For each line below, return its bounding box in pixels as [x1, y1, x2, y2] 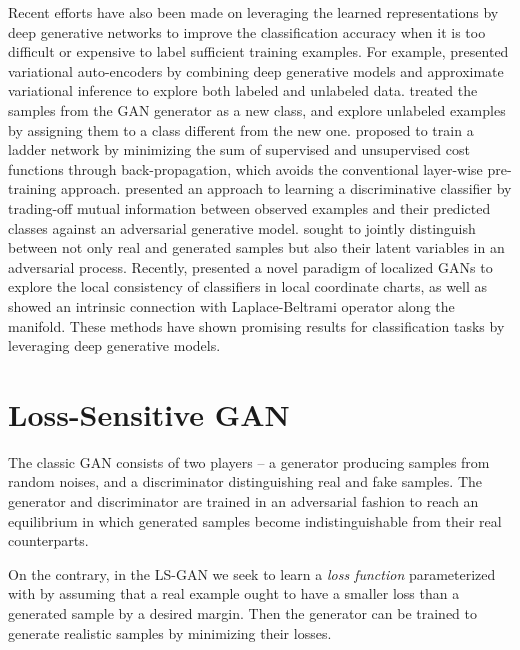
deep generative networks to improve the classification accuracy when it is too [8, 21, 486, 42]
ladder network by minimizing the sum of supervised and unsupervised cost [8, 139, 470, 160]
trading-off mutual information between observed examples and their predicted [8, 197, 491, 218]
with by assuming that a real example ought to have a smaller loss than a [8, 583, 460, 604]
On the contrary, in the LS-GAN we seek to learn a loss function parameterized [8, 563, 496, 584]
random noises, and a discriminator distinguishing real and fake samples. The [8, 471, 482, 492]
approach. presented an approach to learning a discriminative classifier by [60, 178, 512, 199]
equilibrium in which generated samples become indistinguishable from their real [8, 510, 502, 531]
